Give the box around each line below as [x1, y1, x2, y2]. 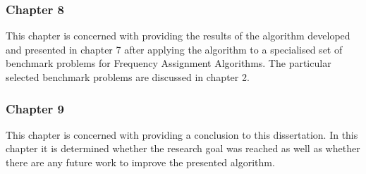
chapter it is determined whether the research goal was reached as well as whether [6, 141, 360, 156]
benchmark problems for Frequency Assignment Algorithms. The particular [6, 56, 331, 70]
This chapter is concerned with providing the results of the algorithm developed [6, 28, 350, 43]
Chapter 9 [6, 99, 65, 117]
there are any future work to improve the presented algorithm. [6, 155, 275, 169]
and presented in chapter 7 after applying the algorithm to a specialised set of [6, 42, 343, 56]
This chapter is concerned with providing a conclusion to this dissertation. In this [6, 127, 358, 142]
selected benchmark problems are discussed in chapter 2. [6, 70, 250, 84]
